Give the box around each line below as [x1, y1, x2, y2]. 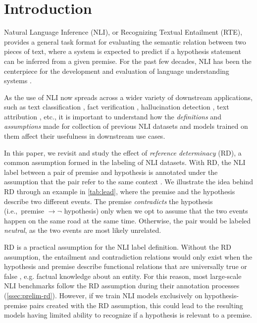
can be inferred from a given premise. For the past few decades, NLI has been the [4, 55, 252, 66]
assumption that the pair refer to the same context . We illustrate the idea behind [4, 176, 253, 187]
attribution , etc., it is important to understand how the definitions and [4, 111, 221, 121]
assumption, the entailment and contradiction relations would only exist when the [4, 251, 253, 262]
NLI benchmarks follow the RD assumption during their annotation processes [4, 280, 240, 291]
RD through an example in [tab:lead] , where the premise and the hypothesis [4, 186, 235, 197]
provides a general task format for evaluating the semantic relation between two [4, 36, 246, 47]
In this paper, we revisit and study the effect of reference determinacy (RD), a [4, 147, 242, 158]
